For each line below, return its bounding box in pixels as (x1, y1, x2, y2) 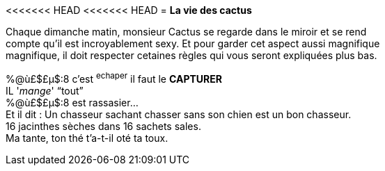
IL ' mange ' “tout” (6, 84, 84, 97)
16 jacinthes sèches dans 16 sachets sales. (6, 120, 201, 132)
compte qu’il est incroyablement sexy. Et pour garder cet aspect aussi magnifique (6, 38, 380, 49)
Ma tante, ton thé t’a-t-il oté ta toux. (6, 131, 168, 144)
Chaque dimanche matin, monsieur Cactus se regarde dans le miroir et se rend (6, 26, 367, 38)
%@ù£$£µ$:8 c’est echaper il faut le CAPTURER (6, 71, 222, 85)
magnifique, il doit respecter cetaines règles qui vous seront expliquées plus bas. (6, 49, 377, 61)
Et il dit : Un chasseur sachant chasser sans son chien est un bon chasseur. (6, 108, 352, 120)
